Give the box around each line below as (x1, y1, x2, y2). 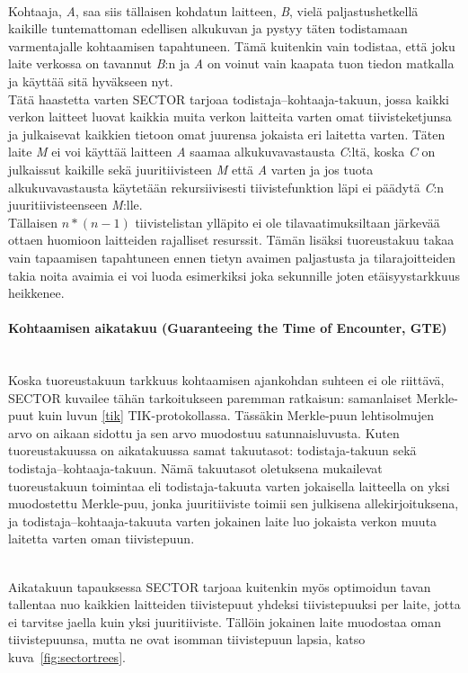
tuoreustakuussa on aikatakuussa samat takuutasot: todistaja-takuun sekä (8, 441, 417, 460)
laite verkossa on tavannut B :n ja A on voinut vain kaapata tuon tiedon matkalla (8, 54, 455, 73)
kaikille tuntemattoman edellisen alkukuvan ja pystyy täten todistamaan (8, 19, 408, 38)
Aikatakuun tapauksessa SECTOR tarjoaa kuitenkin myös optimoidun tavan (8, 577, 431, 596)
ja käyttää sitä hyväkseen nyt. (8, 71, 173, 90)
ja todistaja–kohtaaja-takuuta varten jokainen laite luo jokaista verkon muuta (8, 511, 437, 530)
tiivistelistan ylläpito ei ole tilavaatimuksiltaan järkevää (135, 212, 440, 231)
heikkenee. (8, 283, 65, 302)
